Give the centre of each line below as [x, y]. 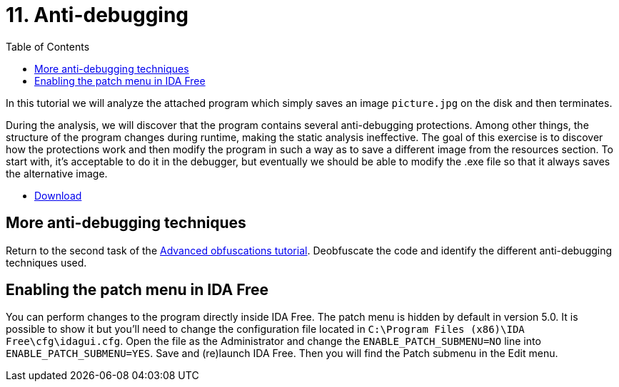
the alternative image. [57, 173]
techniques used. [46, 262]
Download [58, 195]
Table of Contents [48, 46]
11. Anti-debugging [97, 15]
